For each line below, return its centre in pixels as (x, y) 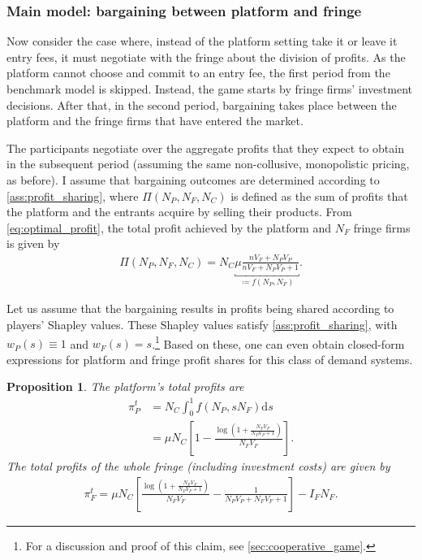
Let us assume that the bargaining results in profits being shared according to (200, 308)
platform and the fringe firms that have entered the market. (155, 121)
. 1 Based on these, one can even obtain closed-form (278, 342)
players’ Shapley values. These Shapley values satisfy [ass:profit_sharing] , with (202, 324)
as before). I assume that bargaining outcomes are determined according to (193, 179)
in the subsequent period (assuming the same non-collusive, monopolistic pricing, (208, 164)
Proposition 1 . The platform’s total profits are (125, 386)
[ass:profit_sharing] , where (73, 195)
